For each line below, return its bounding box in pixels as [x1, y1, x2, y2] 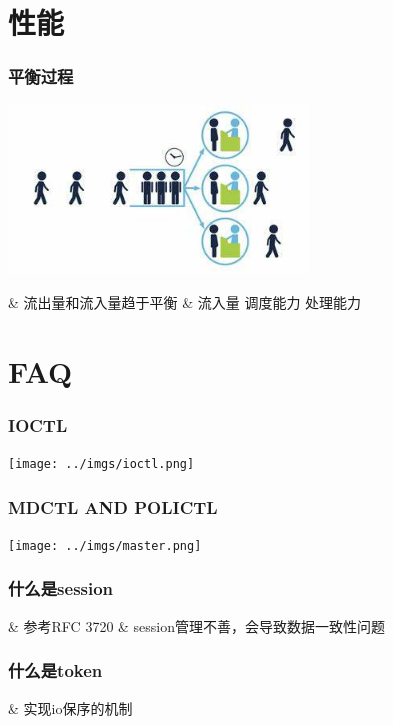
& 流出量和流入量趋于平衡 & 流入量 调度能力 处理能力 [8, 291, 362, 312]
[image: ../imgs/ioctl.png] [8, 456, 195, 471]
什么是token [8, 658, 103, 683]
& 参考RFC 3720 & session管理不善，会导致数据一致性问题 [8, 615, 386, 636]
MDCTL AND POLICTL [8, 494, 218, 519]
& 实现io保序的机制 [8, 697, 133, 718]
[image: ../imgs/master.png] [8, 538, 202, 553]
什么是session [8, 576, 114, 601]
